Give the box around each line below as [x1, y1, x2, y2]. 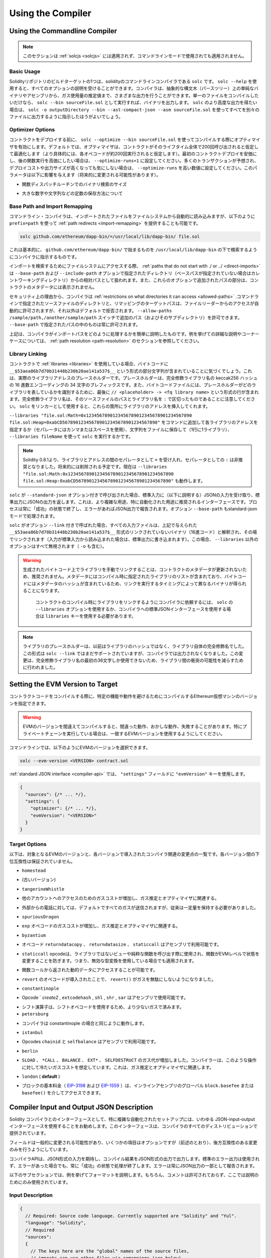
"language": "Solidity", [25, 1220, 86, 1226]
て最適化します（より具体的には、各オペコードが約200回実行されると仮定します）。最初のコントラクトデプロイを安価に [9, 150, 257, 156]
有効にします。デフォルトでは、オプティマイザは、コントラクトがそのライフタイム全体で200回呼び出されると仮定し [18, 143, 258, 149]
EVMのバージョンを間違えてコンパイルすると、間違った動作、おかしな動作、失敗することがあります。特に [23, 724, 243, 730]
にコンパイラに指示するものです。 [9, 254, 80, 260]
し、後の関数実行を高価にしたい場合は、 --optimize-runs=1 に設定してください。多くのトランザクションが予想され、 [9, 158, 259, 164]
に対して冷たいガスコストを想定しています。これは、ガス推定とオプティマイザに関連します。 [22, 1064, 214, 1070]
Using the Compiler [9, 8, 91, 19]
